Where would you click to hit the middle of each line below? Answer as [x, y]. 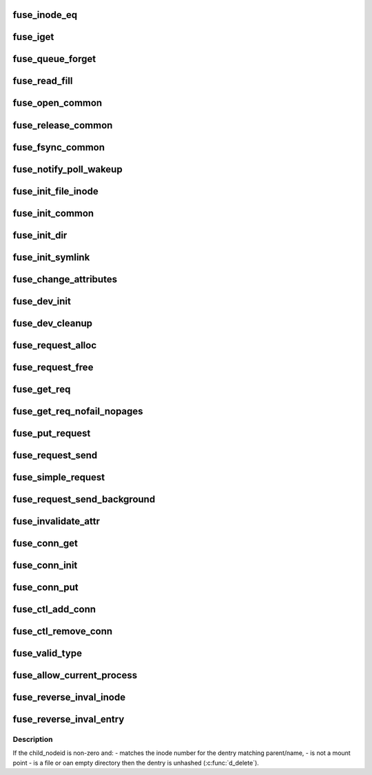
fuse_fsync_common [59, 147]
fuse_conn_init [45, 565]
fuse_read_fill [43, 81]
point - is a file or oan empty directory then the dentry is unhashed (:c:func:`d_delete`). [136, 763]
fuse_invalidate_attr [56, 521]
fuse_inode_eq [45, 15]
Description [33, 739]
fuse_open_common [58, 103]
